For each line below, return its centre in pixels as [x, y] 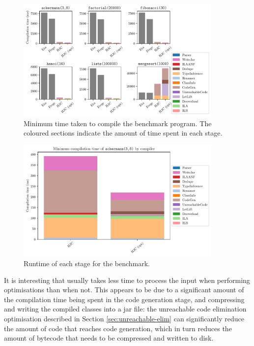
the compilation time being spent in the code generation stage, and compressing [124, 299]
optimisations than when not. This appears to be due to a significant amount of [124, 290]
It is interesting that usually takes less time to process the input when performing [127, 280]
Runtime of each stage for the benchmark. [87, 263]
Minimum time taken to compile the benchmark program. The [118, 123]
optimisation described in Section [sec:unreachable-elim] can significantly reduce [124, 318]
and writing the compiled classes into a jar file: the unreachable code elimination [125, 309]
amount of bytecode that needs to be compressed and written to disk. [109, 338]
